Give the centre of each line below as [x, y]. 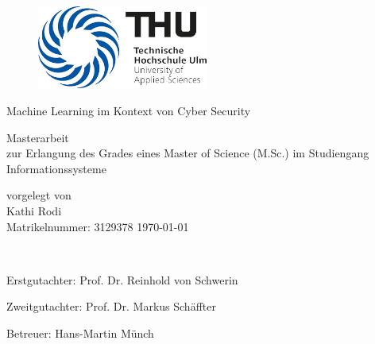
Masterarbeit [38, 137]
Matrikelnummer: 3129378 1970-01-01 [98, 226]
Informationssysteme [56, 168]
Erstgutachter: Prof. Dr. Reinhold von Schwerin [122, 279]
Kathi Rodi [34, 210]
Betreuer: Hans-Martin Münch [80, 332]
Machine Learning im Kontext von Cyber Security [129, 110]
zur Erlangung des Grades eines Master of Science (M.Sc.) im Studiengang [188, 153]
